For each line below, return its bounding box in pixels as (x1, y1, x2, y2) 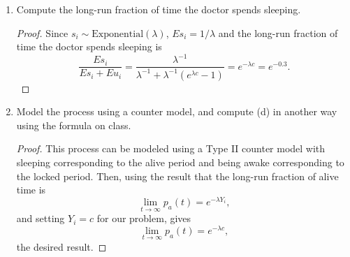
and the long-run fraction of (218, 25, 338, 40)
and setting (16, 211, 65, 226)
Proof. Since (16, 25, 68, 40)
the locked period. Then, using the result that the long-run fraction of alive (16, 168, 339, 183)
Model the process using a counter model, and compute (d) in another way (16, 104, 337, 119)
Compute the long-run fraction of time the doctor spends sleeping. (16, 2, 301, 16)
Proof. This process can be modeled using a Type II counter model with (16, 141, 326, 156)
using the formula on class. (16, 117, 131, 132)
